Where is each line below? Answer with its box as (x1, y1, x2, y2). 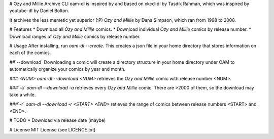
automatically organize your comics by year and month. (9, 66, 126, 72)
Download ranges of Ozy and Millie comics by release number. (9, 33, 141, 39)
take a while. (9, 91, 36, 98)
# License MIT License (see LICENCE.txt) (9, 126, 96, 132)
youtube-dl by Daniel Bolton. (9, 8, 70, 14)
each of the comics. (9, 50, 51, 56)
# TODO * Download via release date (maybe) (9, 117, 106, 123)
